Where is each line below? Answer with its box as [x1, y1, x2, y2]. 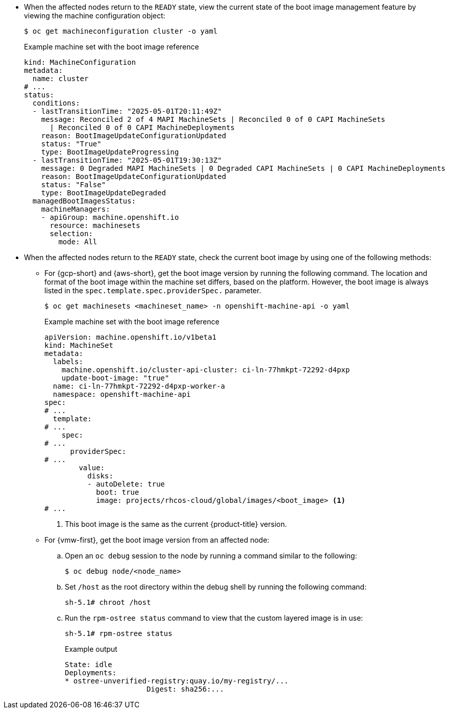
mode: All [58, 238, 97, 246]
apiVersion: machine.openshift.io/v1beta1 [44, 333, 217, 341]
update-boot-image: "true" [61, 374, 169, 382]
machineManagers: [41, 205, 110, 213]
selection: [49, 230, 93, 238]
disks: [87, 472, 113, 480]
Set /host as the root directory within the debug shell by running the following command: [65, 582, 367, 591]
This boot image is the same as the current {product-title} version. [65, 520, 287, 528]
